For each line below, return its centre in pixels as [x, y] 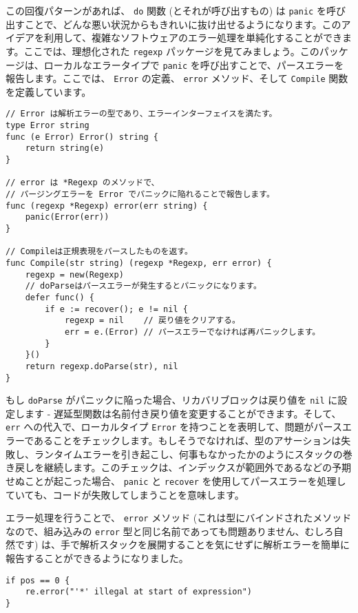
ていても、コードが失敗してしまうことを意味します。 [125, 494]
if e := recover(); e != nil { [116, 309]
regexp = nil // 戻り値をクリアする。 [152, 321]
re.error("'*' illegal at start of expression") [138, 592]
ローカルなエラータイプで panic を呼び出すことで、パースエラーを [194, 64]
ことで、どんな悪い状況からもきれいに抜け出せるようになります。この [183, 24]
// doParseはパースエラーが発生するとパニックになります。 [143, 286]
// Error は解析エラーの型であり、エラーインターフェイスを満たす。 [141, 114]
